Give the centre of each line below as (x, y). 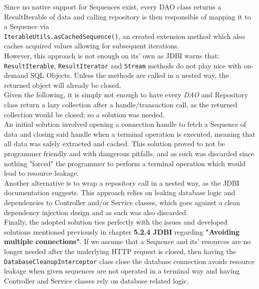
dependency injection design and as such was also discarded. (96, 212)
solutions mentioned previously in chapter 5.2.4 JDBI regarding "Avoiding (122, 231)
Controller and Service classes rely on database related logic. (97, 280)
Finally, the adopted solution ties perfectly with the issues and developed (116, 222)
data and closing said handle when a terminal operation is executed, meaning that (130, 134)
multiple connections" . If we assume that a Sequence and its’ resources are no (128, 241)
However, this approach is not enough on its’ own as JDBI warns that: (112, 56)
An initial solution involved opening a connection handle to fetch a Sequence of (125, 124)
